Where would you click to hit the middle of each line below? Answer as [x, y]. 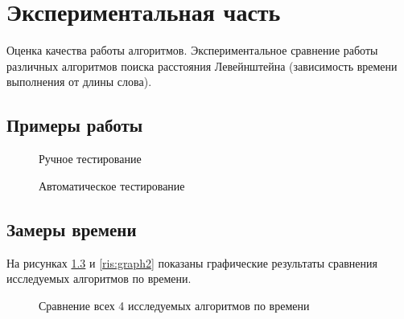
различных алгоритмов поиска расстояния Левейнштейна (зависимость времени [202, 65]
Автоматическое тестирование [112, 185]
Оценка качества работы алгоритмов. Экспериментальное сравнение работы [192, 50]
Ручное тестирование [90, 159]
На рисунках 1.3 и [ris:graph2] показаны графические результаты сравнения [192, 262]
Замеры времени [72, 229]
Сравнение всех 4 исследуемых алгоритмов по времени [174, 305]
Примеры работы [75, 125]
